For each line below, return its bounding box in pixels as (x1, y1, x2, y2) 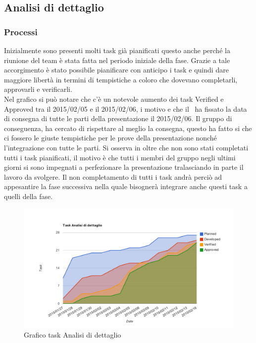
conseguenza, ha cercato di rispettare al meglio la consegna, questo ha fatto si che (4, 123, 252, 133)
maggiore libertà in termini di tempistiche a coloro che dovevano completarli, (4, 74, 238, 84)
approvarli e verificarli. (4, 84, 72, 94)
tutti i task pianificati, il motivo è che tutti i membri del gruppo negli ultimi (4, 152, 236, 162)
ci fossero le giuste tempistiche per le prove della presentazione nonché (4, 133, 217, 143)
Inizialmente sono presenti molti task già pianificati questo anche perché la (4, 45, 230, 55)
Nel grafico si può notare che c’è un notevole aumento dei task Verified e (4, 93, 224, 104)
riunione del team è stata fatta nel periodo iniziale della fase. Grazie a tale (4, 55, 230, 65)
